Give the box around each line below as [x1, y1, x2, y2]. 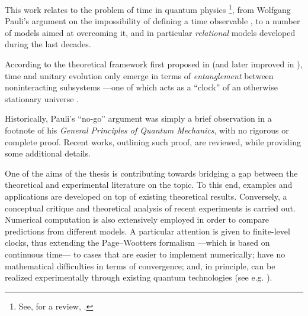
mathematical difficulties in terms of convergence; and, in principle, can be [5, 259, 275, 272]
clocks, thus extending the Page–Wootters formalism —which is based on [5, 236, 270, 249]
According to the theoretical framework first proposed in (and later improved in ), [5, 58, 303, 70]
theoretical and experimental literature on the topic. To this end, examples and [5, 178, 293, 191]
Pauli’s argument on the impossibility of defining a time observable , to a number [5, 15, 300, 27]
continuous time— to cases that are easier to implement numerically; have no [5, 247, 285, 260]
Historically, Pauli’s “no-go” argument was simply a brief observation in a [5, 112, 272, 125]
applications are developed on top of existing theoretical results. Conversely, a [5, 190, 287, 202]
